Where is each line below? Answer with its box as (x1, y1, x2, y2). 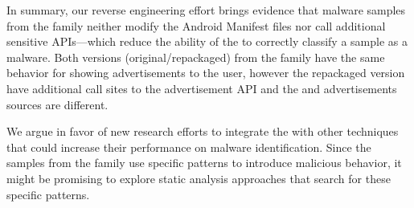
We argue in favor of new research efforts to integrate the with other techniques (6, 123, 399, 140)
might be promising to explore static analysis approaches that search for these (6, 169, 391, 186)
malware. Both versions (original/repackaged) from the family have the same (6, 48, 385, 65)
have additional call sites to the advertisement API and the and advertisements (6, 80, 397, 96)
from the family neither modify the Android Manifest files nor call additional (6, 17, 386, 34)
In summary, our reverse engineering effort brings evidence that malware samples (6, 2, 406, 18)
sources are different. (6, 96, 109, 112)
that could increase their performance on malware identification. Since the (6, 138, 371, 155)
